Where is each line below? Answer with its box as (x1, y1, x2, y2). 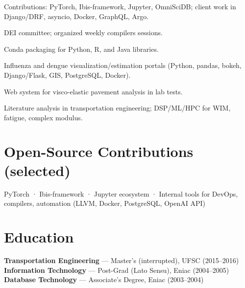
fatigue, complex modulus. (4, 112, 83, 122)
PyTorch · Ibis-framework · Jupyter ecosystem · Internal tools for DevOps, (4, 188, 238, 199)
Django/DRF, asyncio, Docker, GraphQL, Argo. (4, 11, 149, 21)
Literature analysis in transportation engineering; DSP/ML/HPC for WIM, (4, 103, 231, 113)
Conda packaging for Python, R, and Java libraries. (4, 44, 159, 54)
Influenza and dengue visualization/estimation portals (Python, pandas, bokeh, (4, 60, 242, 70)
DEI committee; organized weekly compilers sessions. (4, 27, 163, 38)
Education (4, 227, 74, 247)
